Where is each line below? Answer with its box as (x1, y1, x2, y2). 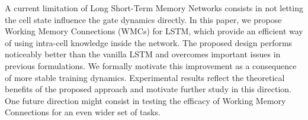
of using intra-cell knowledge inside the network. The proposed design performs (5, 36, 293, 48)
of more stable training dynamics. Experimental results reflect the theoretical (5, 71, 285, 83)
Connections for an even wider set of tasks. (5, 106, 161, 118)
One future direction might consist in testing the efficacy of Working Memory (5, 94, 286, 106)
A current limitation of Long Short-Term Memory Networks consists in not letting (5, 2, 303, 14)
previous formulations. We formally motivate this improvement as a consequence (5, 59, 297, 72)
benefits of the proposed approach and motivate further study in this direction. (5, 83, 291, 95)
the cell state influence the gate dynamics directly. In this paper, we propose (5, 13, 282, 25)
